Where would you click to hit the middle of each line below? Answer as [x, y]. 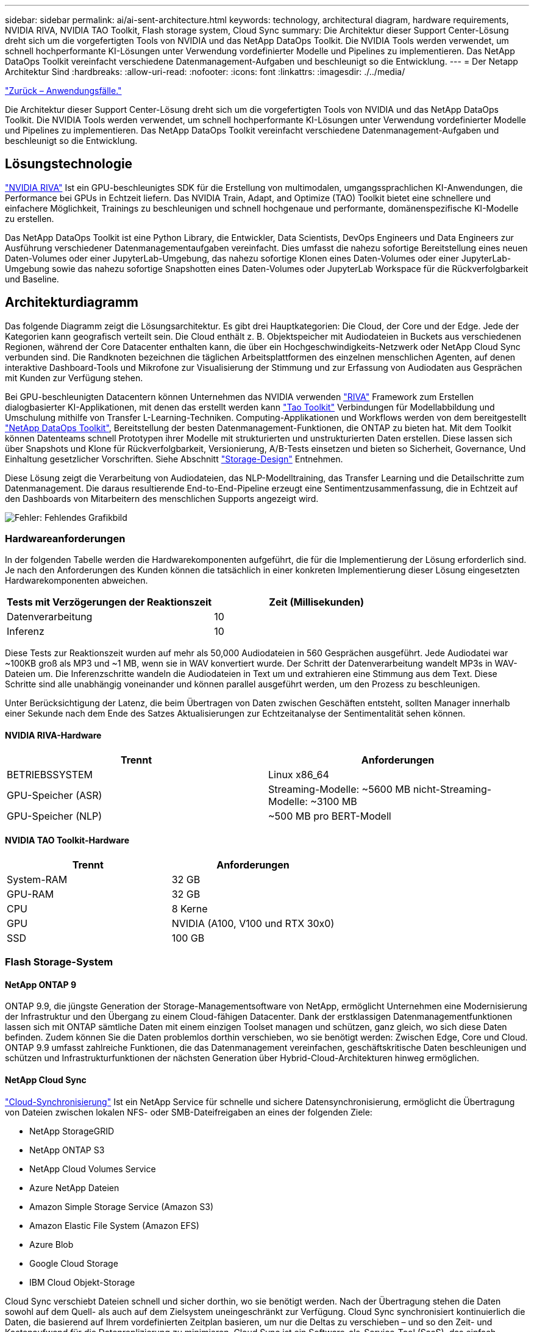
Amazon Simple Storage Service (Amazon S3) [121, 1206]
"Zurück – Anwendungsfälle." [63, 91]
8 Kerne [190, 908]
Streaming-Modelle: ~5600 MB [340, 789]
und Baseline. [32, 279]
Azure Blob [52, 1244]
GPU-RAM [30, 894]
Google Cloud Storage [74, 1263]
